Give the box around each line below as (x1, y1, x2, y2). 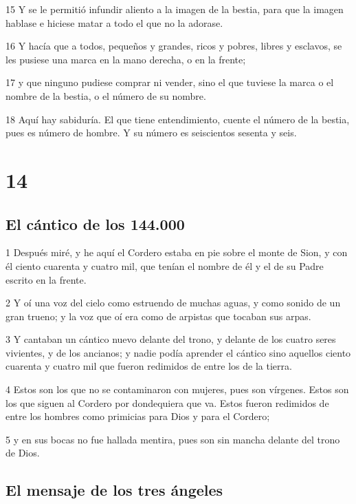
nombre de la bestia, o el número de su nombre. (5, 88, 206, 103)
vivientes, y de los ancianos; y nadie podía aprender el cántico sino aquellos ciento (5, 345, 351, 359)
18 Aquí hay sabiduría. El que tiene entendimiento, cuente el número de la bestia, (5, 112, 350, 126)
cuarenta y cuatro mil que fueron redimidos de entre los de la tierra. (5, 359, 292, 373)
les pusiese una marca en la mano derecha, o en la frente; (5, 52, 246, 66)
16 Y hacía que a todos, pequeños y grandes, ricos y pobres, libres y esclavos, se (5, 39, 342, 53)
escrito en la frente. (5, 272, 87, 286)
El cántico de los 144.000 (5, 213, 185, 234)
